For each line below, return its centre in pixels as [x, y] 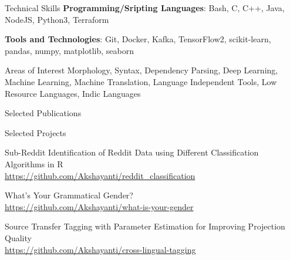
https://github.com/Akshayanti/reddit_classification [100, 175]
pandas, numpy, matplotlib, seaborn [69, 50]
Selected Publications [43, 113]
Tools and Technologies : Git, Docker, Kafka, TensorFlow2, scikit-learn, [138, 39]
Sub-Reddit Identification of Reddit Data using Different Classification [132, 152]
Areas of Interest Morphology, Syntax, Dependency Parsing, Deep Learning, [141, 70]
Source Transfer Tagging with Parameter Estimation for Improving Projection [145, 226]
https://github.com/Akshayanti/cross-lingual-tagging [100, 249]
